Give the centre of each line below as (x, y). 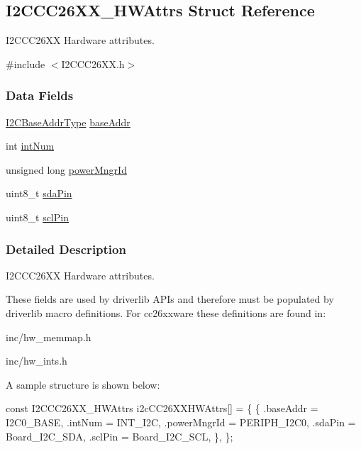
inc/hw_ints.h (37, 361)
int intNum (30, 146)
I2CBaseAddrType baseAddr (68, 122)
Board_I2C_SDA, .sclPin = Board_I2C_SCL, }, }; (120, 436)
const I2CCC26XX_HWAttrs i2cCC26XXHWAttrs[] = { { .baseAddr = (162, 408)
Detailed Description (66, 249)
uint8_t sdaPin (39, 193)
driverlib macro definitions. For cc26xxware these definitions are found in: (166, 312)
